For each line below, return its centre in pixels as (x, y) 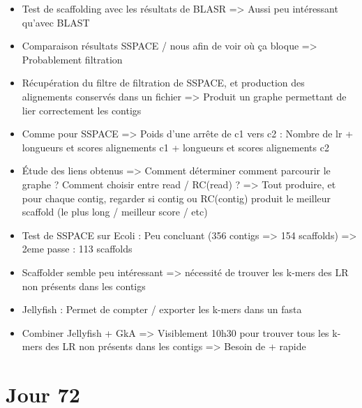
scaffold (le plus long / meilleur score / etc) (115, 212)
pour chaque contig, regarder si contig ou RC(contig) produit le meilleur (176, 198)
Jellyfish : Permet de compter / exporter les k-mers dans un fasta (162, 309)
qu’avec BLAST (56, 22)
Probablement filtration (72, 59)
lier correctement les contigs (82, 110)
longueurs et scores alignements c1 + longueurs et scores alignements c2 (175, 147)
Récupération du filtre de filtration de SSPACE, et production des (163, 83)
